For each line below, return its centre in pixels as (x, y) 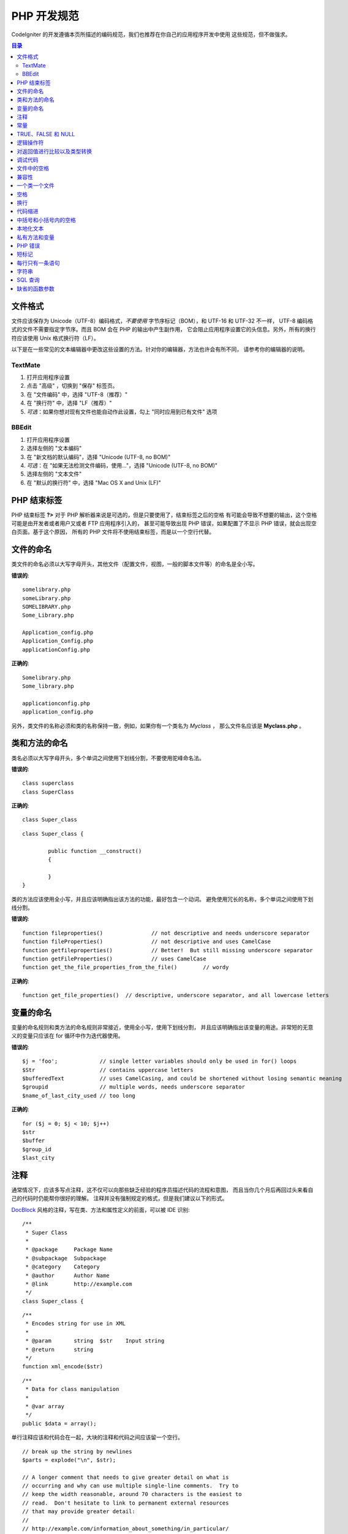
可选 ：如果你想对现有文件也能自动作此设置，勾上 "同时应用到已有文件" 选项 (122, 412)
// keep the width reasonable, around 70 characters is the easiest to (132, 1494)
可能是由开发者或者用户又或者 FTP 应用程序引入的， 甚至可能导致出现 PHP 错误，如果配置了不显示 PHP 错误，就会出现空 (164, 523)
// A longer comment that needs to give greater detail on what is (126, 1477)
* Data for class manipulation (72, 1389)
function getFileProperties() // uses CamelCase (114, 958)
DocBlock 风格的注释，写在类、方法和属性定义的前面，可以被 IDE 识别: (100, 1209)
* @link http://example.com (79, 1284)
